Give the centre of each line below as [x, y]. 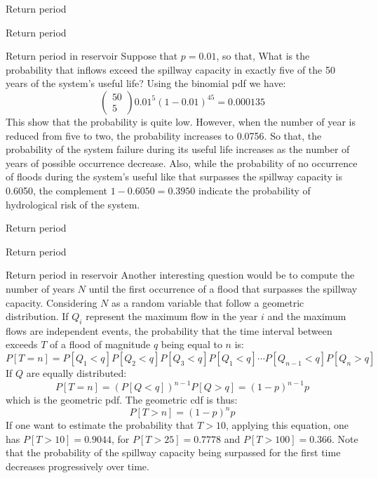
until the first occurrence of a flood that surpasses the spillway [223, 288]
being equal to [191, 344]
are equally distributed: [76, 373]
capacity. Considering [52, 302]
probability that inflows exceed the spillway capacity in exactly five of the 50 [170, 69]
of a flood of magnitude [100, 344]
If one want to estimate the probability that [100, 425]
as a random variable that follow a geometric [208, 302]
